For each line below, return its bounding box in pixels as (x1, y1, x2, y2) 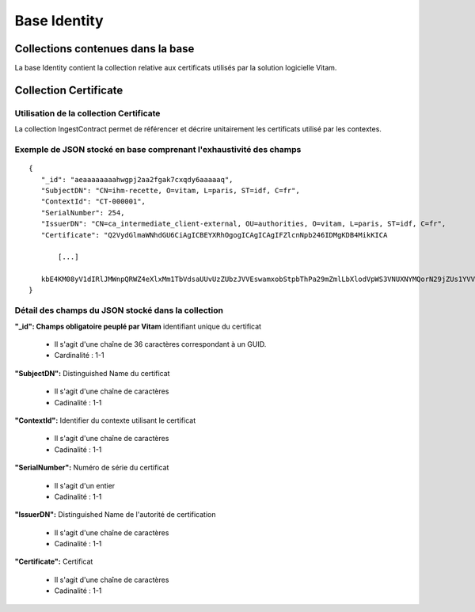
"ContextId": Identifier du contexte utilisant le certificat (14, 416, 196, 425)
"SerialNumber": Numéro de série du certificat (14, 463, 169, 473)
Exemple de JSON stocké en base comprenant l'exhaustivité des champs (14, 143, 302, 154)
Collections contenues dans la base (14, 42, 195, 55)
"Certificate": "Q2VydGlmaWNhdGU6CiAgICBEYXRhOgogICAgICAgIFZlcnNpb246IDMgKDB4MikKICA (40, 230, 388, 239)
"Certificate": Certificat (14, 557, 93, 566)
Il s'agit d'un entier (54, 481, 116, 490)
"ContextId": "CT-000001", (40, 197, 146, 206)
